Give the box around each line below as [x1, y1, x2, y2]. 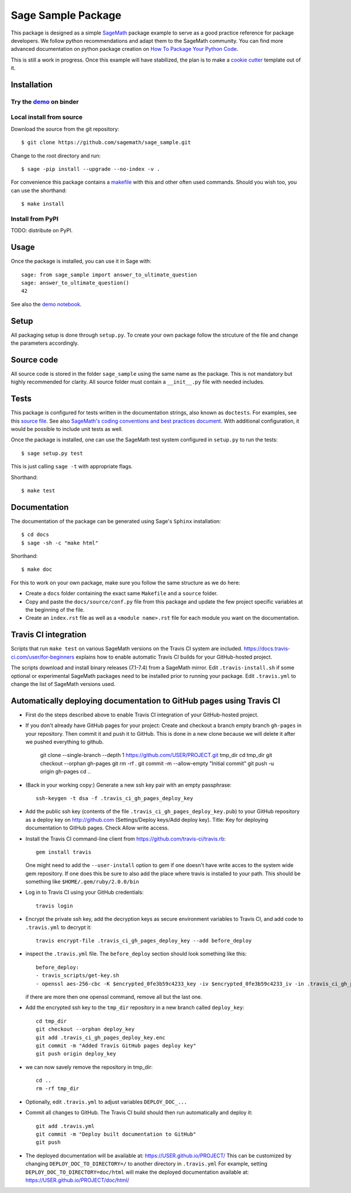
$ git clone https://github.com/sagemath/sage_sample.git [21, 139, 191, 146]
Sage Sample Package [11, 9, 122, 22]
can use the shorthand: [11, 187, 67, 194]
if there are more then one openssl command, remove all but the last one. [25, 993, 202, 1000]
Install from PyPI [11, 214, 58, 222]
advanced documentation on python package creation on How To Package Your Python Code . [11, 46, 239, 53]
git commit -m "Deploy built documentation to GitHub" [36, 1131, 197, 1138]
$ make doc [21, 566, 53, 573]
